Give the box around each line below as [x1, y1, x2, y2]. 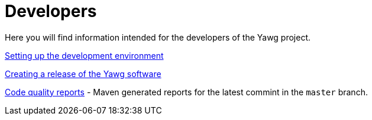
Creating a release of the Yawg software [5, 68, 161, 79]
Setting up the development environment [5, 50, 164, 61]
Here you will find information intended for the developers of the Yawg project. [5, 32, 311, 42]
